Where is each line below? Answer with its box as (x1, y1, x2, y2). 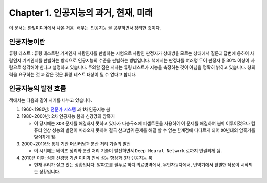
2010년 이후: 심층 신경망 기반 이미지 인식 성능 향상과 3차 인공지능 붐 (21, 155, 153, 161)
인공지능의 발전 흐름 (9, 84, 66, 92)
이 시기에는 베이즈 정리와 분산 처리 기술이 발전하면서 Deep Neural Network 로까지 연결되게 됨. (34, 148, 222, 154)
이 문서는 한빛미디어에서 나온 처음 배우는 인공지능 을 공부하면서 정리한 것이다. (9, 25, 161, 31)
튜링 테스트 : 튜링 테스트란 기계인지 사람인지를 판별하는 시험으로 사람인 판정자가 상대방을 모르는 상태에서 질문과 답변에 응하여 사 (9, 50, 255, 56)
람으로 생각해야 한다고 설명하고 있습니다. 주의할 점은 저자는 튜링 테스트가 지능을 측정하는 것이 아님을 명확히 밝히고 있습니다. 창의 (9, 64, 256, 70)
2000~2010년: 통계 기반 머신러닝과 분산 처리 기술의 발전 (21, 141, 131, 147)
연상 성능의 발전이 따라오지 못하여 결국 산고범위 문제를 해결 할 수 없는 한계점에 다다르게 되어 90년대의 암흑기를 (43, 127, 256, 133)
